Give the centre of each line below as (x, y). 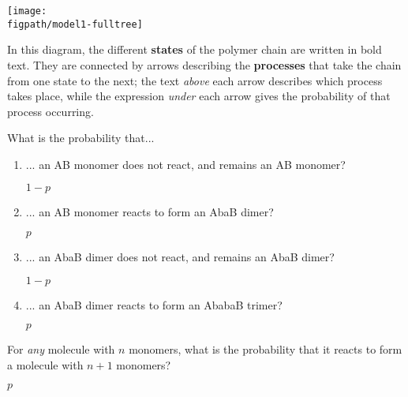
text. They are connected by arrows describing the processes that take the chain (204, 64)
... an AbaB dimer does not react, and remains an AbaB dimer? (180, 257)
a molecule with (45, 364)
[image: (27, 11)
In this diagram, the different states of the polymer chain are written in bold (195, 49)
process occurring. (51, 111)
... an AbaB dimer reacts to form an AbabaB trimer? (154, 304)
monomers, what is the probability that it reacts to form (266, 349)
